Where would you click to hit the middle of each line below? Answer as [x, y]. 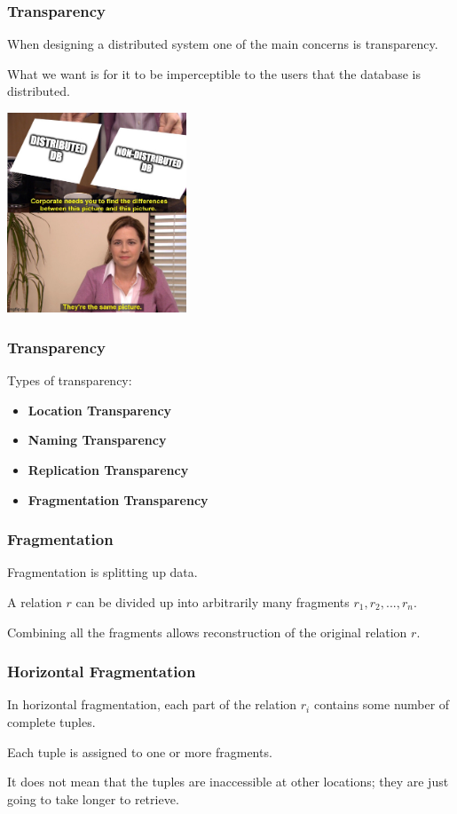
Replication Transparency [108, 469]
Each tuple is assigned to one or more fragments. [140, 751]
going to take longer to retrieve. [93, 798]
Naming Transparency [97, 440]
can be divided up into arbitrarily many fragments [213, 601]
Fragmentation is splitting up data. [102, 572]
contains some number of [382, 704]
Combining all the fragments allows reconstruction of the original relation [207, 632]
